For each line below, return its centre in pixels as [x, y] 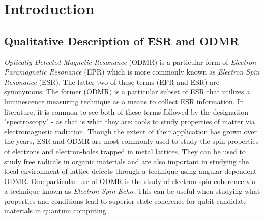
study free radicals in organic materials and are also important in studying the [126, 161]
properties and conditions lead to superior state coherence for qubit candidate [125, 200]
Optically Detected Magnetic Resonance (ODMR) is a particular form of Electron [130, 62]
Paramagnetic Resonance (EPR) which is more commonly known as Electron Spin [132, 72]
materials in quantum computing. [56, 211]
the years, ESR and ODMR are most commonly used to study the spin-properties [131, 141]
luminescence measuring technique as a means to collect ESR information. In [124, 101]
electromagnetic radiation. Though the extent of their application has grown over [130, 131]
